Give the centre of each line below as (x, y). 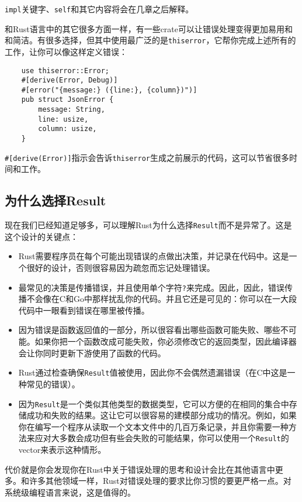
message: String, (72, 110)
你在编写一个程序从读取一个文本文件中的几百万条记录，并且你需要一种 (153, 426)
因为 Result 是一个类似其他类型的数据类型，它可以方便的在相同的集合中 (154, 403)
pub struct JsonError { (67, 100)
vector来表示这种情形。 (62, 450)
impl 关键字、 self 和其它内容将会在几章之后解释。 (99, 9)
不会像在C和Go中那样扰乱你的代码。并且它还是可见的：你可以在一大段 (162, 299)
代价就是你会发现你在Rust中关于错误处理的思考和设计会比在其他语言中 (140, 469)
